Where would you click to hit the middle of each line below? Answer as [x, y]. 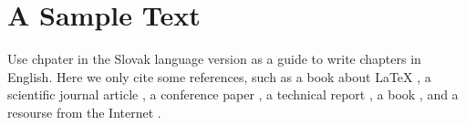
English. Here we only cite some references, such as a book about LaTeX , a [219, 76]
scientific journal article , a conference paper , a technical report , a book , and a [233, 94]
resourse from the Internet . [84, 112]
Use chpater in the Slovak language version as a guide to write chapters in [214, 59]
